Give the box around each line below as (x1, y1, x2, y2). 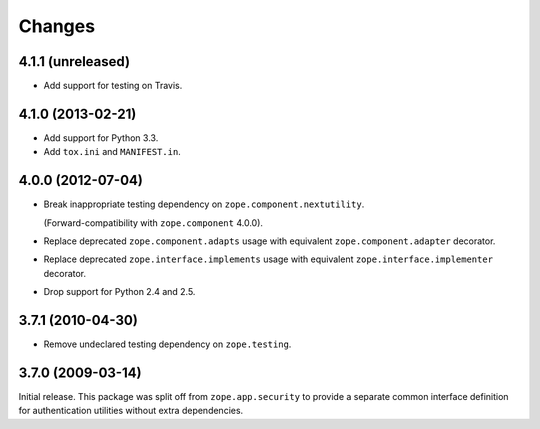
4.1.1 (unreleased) (18, 53, 130, 70)
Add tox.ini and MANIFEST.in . (43, 146, 182, 158)
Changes (18, 15, 95, 37)
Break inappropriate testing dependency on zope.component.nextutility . (43, 198, 365, 210)
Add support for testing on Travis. (43, 80, 183, 92)
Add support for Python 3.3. (43, 131, 159, 144)
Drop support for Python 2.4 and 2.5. (43, 286, 196, 298)
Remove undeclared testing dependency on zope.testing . (43, 338, 292, 350)
